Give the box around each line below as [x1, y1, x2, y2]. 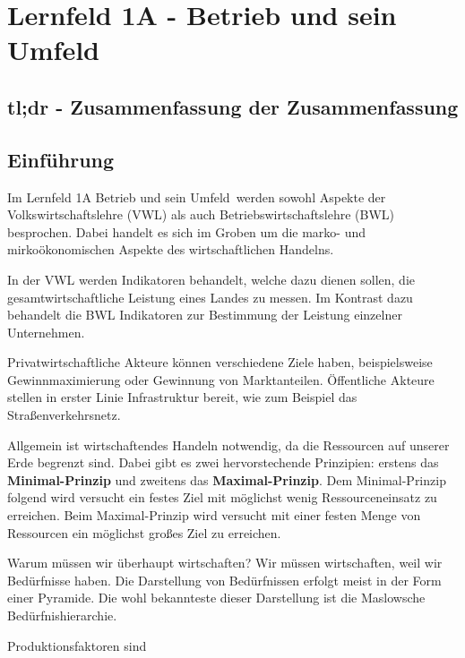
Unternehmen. [7, 322, 85, 341]
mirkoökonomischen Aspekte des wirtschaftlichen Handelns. [7, 240, 334, 259]
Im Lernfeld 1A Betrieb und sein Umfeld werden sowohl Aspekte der [7, 187, 386, 206]
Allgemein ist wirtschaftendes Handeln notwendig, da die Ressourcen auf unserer [7, 435, 450, 454]
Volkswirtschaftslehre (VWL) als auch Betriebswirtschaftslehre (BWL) [7, 205, 394, 224]
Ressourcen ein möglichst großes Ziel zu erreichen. [7, 523, 281, 542]
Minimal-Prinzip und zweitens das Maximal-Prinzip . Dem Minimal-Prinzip [7, 470, 446, 489]
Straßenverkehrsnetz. [7, 406, 121, 424]
